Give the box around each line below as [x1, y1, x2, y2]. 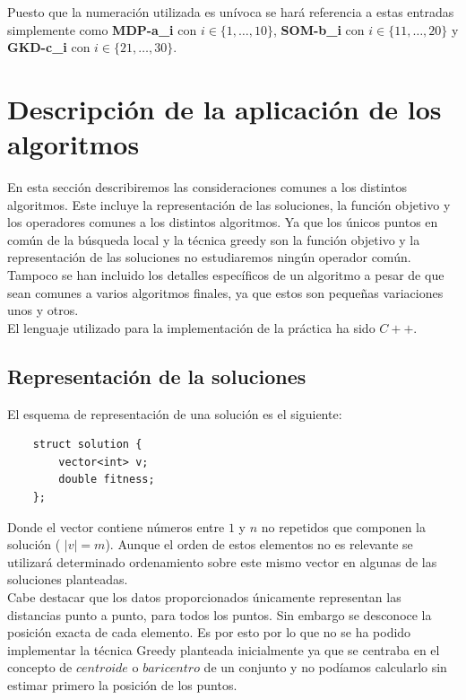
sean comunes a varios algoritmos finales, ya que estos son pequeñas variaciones [7, 283, 444, 302]
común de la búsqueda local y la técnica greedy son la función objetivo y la [7, 230, 420, 249]
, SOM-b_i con [273, 20, 365, 39]
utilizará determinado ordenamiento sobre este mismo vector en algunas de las [7, 552, 437, 571]
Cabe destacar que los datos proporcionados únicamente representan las [7, 587, 401, 606]
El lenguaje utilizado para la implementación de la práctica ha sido [7, 318, 375, 337]
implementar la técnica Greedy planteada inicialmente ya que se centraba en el [7, 640, 440, 659]
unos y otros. [7, 301, 79, 319]
